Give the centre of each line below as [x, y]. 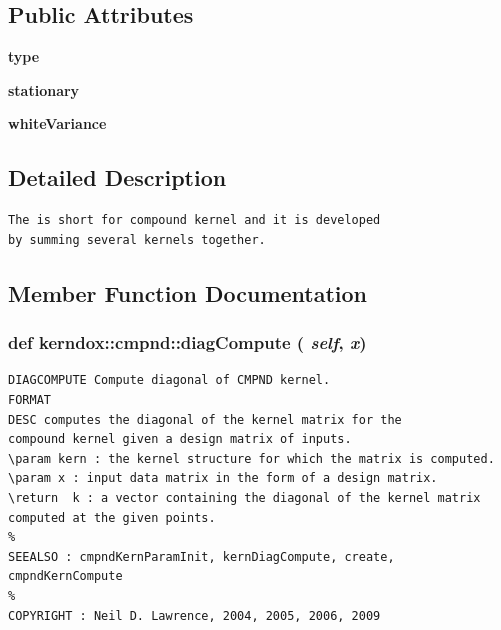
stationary [44, 89]
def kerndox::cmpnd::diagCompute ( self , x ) [187, 342]
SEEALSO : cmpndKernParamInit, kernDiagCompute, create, [201, 556]
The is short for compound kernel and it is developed [194, 220]
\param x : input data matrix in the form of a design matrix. [223, 478]
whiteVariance [57, 123]
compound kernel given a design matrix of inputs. [180, 439]
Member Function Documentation [188, 292]
